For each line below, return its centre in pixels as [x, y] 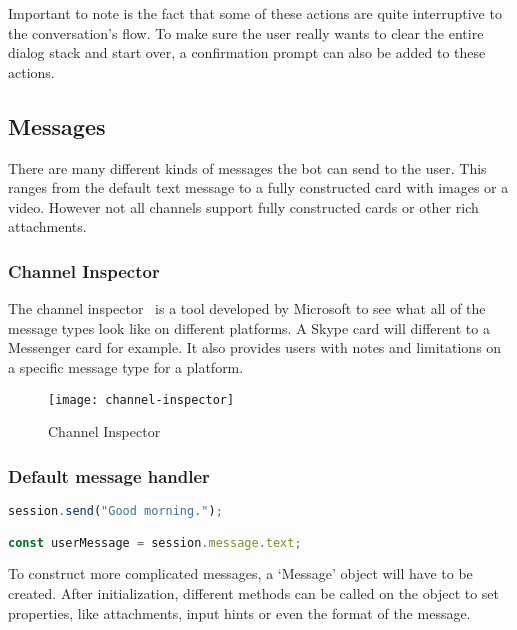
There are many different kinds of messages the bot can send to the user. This [247, 167]
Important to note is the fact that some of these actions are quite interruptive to [255, 13]
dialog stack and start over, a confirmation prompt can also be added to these [247, 52]
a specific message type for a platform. [126, 366]
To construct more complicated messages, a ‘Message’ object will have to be [240, 573]
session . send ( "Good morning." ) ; [115, 511]
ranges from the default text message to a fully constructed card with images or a [258, 187]
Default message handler [109, 475]
